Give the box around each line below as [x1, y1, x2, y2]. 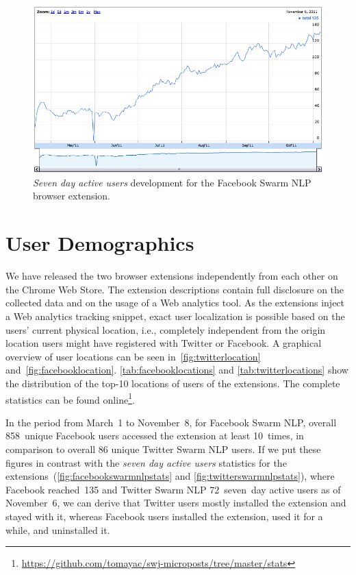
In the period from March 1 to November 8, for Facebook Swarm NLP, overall [5, 415, 337, 429]
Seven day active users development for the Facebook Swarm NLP [33, 175, 311, 189]
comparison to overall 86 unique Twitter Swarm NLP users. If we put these [5, 441, 321, 456]
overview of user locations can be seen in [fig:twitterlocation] [5, 349, 261, 363]
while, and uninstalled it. [5, 522, 110, 537]
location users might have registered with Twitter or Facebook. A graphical [5, 336, 322, 350]
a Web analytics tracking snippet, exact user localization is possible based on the [5, 308, 345, 323]
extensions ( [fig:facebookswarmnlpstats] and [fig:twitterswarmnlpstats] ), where [5, 469, 335, 483]
